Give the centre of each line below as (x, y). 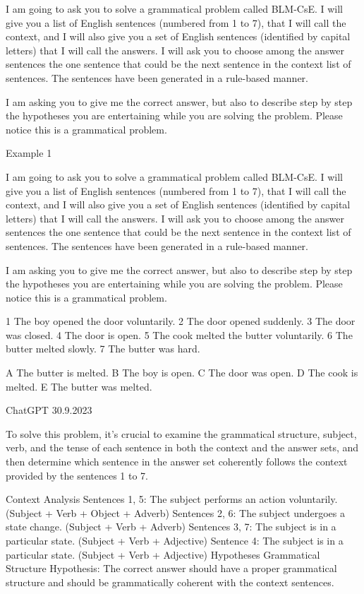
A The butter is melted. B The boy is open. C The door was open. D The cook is (182, 373)
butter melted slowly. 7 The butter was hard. (103, 349)
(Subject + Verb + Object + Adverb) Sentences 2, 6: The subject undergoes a (176, 512)
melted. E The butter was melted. (79, 386)
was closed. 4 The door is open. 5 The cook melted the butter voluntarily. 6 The (179, 334)
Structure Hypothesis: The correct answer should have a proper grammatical (171, 568)
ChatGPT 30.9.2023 (49, 410)
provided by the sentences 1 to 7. (77, 475)
